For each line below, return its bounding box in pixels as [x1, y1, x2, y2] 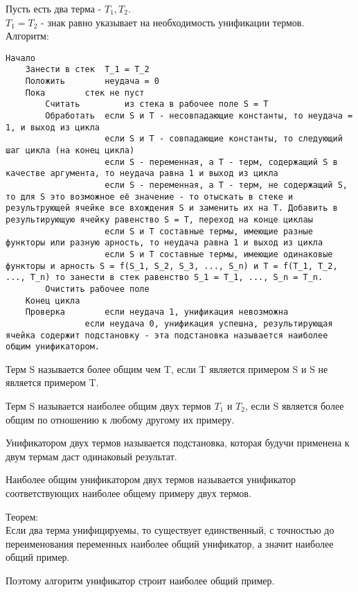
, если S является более [244, 399, 344, 413]
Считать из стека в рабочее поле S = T [45, 99, 269, 110]
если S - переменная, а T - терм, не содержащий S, [105, 180, 348, 190]
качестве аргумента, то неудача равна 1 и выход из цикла [6, 168, 278, 179]
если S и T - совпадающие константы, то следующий [105, 134, 343, 144]
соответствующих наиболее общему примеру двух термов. [6, 486, 251, 500]
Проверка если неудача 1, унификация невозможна [25, 307, 289, 317]
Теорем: [6, 509, 39, 523]
